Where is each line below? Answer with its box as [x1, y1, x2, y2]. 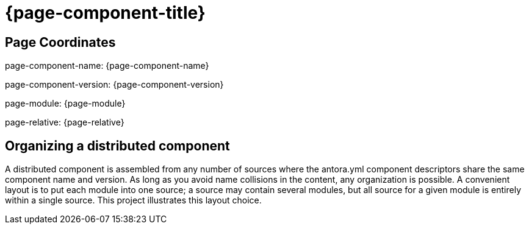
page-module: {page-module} [5, 98, 126, 109]
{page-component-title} [5, 2, 206, 23]
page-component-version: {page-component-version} [5, 79, 224, 90]
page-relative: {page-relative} [5, 117, 124, 128]
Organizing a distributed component [5, 138, 230, 153]
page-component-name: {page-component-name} [5, 60, 209, 71]
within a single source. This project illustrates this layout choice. [5, 195, 262, 206]
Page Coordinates [5, 34, 116, 50]
